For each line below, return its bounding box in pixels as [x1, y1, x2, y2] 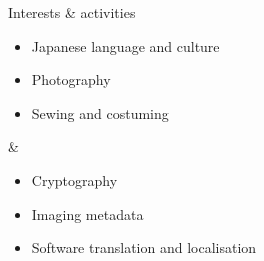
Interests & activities [8, 2, 136, 22]
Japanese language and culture [31, 35, 220, 56]
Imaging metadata [31, 203, 144, 224]
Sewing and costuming [31, 102, 169, 123]
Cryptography [31, 169, 118, 190]
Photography [31, 69, 111, 90]
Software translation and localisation [31, 237, 257, 258]
